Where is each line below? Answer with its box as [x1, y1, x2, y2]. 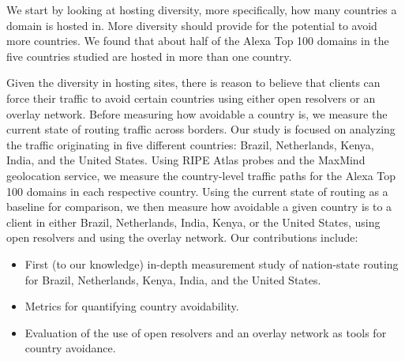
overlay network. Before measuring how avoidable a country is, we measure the [6, 105, 388, 122]
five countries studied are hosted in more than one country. [6, 47, 292, 64]
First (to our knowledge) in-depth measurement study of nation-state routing [24, 255, 399, 272]
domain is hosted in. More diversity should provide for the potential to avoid [6, 17, 377, 33]
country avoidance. [24, 340, 116, 356]
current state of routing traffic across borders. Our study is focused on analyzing [6, 121, 396, 137]
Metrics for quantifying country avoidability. [24, 298, 239, 314]
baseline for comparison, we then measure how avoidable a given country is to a [6, 198, 392, 215]
